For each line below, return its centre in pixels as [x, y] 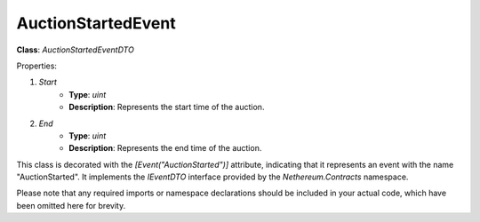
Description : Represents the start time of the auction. [167, 107]
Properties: [37, 66]
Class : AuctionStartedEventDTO [76, 50]
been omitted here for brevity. [71, 205]
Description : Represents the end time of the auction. [165, 148]
